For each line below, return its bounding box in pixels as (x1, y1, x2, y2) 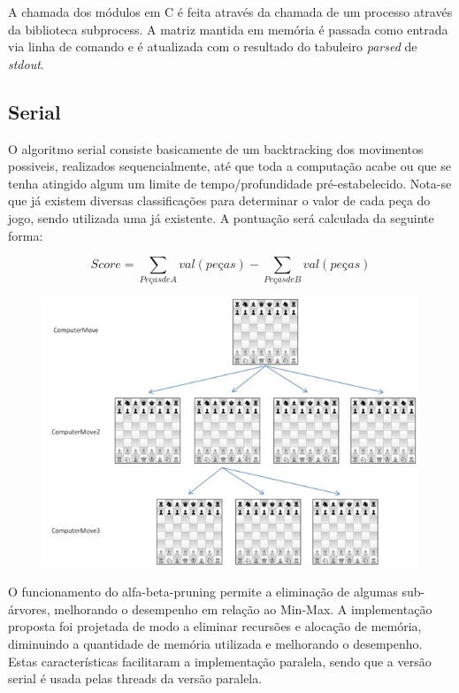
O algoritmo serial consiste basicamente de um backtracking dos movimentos (8, 139, 424, 158)
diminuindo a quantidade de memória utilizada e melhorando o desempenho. (8, 634, 423, 652)
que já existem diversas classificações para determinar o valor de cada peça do (8, 191, 431, 210)
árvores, (8, 599, 50, 618)
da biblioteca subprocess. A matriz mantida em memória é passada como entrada (8, 19, 448, 38)
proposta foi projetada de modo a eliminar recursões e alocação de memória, (8, 617, 422, 635)
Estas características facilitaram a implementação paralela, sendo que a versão (8, 651, 432, 670)
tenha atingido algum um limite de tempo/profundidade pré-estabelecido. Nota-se (8, 173, 452, 192)
